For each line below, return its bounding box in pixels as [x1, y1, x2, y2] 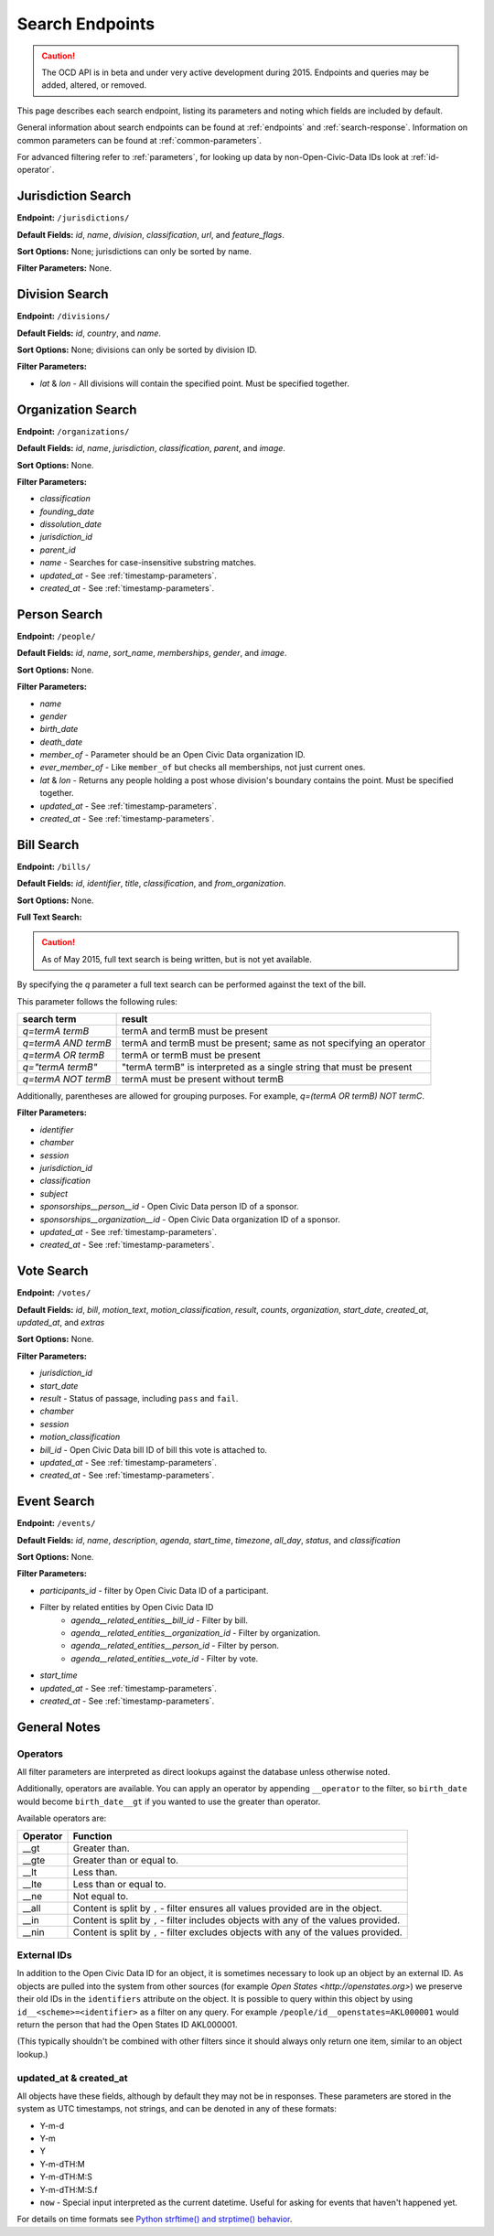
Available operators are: [16, 1812, 107, 1824]
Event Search [16, 1494, 95, 1510]
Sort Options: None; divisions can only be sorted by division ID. [16, 344, 258, 356]
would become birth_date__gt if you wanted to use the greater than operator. [16, 1796, 321, 1807]
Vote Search [16, 1263, 89, 1279]
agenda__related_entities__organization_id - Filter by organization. [70, 1627, 321, 1638]
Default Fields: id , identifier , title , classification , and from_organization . [16, 878, 286, 889]
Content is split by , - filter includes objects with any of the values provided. [72, 1913, 401, 1926]
